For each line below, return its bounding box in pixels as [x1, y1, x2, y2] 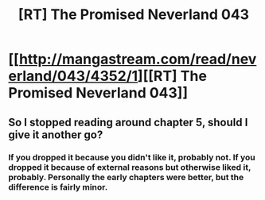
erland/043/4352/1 [8, 67, 138, 85]
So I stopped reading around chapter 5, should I [8, 115, 248, 129]
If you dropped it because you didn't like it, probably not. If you [8, 152, 256, 163]
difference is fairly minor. [8, 181, 108, 192]
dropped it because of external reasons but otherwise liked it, [8, 161, 251, 172]
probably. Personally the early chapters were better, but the [8, 171, 244, 183]
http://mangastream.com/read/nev [18, 50, 257, 68]
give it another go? [8, 128, 103, 141]
